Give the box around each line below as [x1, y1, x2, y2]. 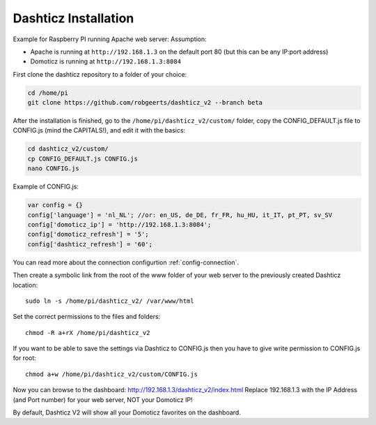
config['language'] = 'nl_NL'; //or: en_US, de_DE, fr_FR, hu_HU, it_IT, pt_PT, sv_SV [27, 211, 333, 219]
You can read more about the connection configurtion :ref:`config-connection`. [13, 258, 240, 267]
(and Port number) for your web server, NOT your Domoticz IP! [13, 395, 193, 404]
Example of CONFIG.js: [13, 182, 79, 191]
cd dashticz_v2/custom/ [27, 145, 109, 153]
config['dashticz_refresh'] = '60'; [27, 240, 153, 248]
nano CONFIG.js [27, 165, 79, 172]
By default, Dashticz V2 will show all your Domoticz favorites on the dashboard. [13, 408, 242, 417]
